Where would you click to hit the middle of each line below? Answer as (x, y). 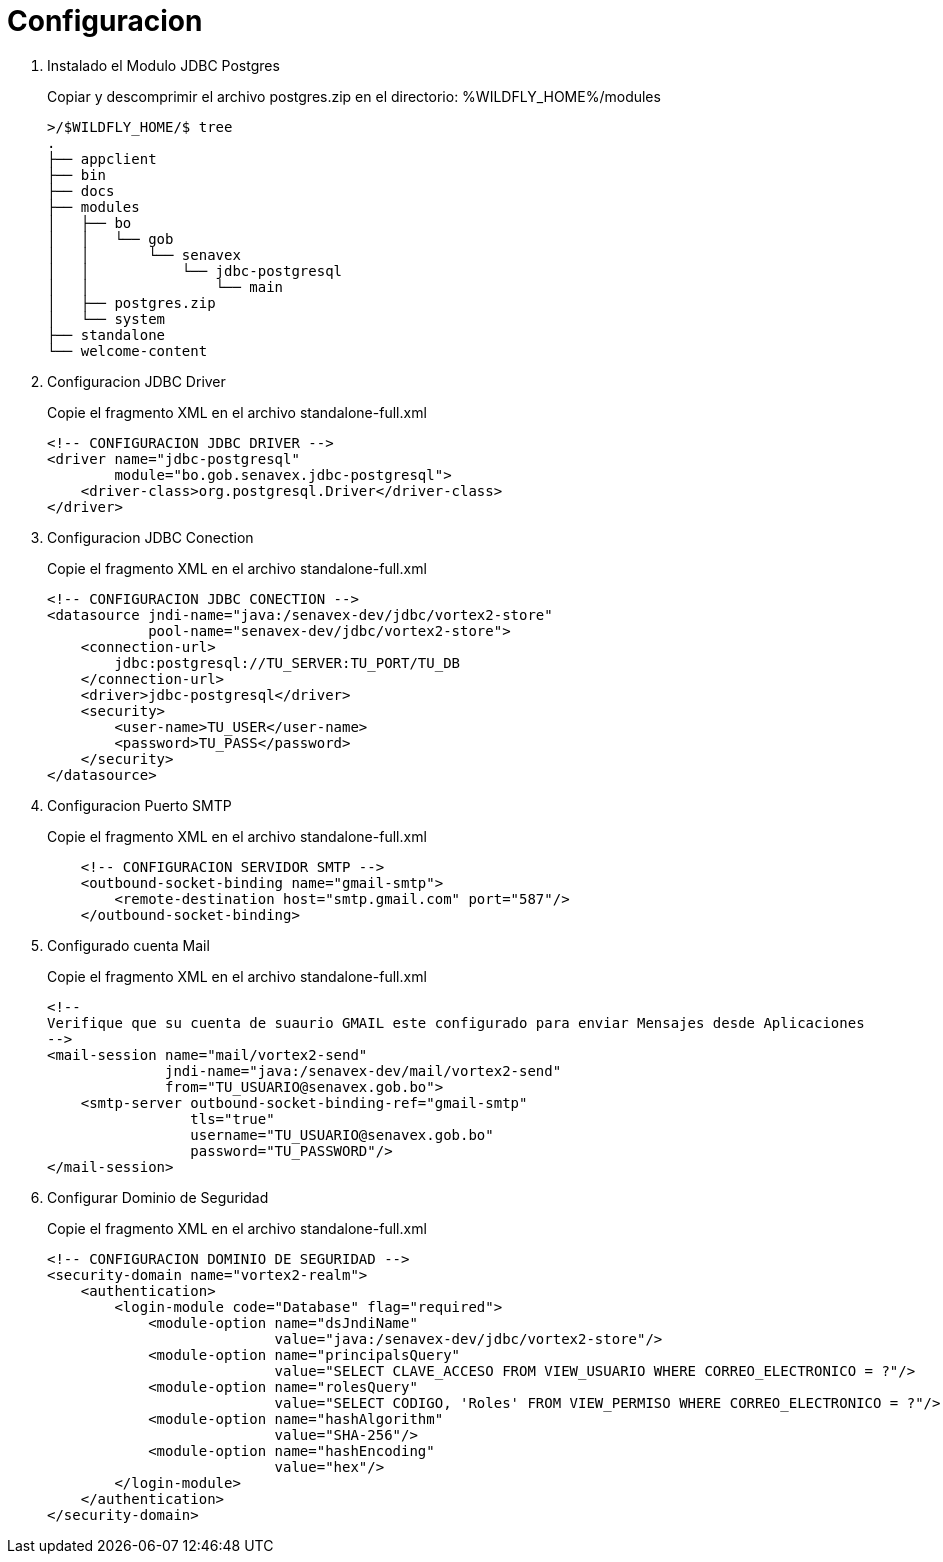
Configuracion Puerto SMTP (139, 805)
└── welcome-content (127, 350)
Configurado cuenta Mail (128, 945)
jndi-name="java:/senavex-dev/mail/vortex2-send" (363, 1070)
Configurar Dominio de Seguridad (158, 1197)
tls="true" (232, 1118)
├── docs (81, 190)
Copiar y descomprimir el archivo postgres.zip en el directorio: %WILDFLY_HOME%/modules (354, 96)
